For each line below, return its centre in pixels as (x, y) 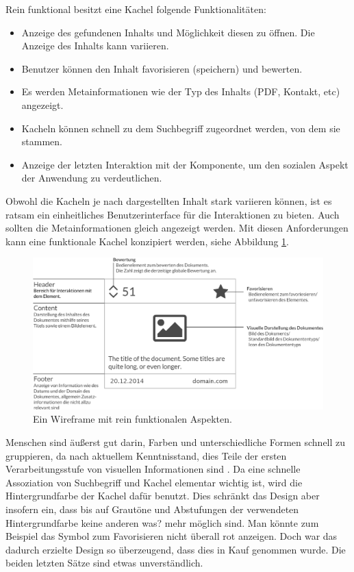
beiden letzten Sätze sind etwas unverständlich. (104, 563)
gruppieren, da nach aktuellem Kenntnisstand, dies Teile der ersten (146, 455)
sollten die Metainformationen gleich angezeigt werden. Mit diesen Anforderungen (177, 228)
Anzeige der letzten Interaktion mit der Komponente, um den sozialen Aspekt (185, 164)
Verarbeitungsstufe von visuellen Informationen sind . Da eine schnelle (153, 469)
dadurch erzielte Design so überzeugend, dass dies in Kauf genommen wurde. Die (176, 549)
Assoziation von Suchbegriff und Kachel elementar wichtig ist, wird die (154, 482)
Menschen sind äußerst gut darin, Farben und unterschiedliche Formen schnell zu (176, 442)
